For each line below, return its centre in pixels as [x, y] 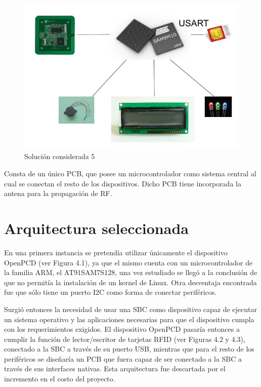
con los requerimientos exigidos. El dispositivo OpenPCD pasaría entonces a [122, 329]
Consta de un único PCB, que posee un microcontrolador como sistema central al [130, 173]
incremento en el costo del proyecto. [60, 379]
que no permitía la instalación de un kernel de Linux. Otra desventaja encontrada [130, 282]
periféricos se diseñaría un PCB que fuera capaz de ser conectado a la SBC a [123, 358]
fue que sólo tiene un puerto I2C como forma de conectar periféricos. [111, 292]
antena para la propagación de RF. [58, 193]
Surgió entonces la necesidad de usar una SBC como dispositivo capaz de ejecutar [130, 309]
